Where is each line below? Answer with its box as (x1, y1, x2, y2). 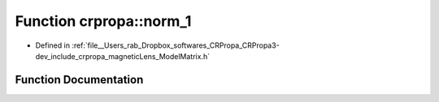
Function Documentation (15, 73, 144, 87)
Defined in (35, 40, 71, 50)
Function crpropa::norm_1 (15, 12, 192, 30)
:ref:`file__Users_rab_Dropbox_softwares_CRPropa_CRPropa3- (72, 40, 280, 50)
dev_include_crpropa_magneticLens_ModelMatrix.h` (35, 51, 211, 61)
